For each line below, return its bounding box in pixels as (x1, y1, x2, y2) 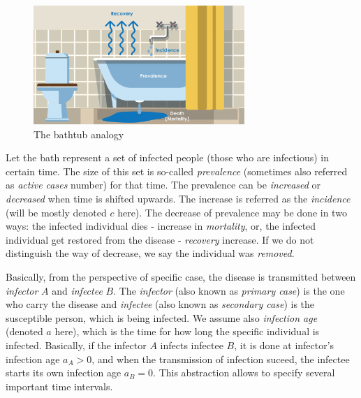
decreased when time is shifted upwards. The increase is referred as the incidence (6, 191, 351, 206)
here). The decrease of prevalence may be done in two (117, 205, 347, 219)
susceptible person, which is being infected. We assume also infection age (6, 310, 318, 325)
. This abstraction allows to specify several (153, 365, 335, 380)
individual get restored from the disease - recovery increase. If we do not (6, 232, 314, 246)
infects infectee (160, 337, 223, 352)
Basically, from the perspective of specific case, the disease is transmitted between (6, 270, 356, 283)
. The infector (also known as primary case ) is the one (113, 283, 345, 297)
